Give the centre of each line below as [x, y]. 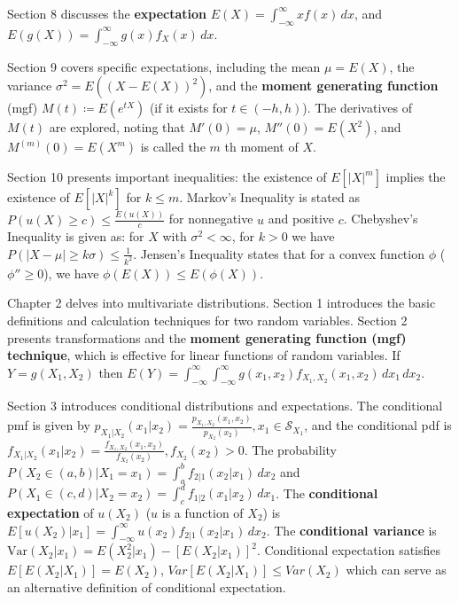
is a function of [202, 512]
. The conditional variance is [351, 530]
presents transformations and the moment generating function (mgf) [207, 337]
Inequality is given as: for [76, 236]
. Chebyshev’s [381, 219]
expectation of [51, 512]
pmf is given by [49, 425]
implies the [416, 177]
